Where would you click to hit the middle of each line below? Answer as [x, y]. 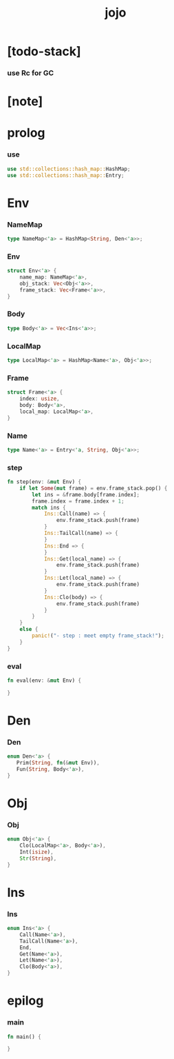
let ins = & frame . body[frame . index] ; [86, 494]
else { [29, 629]
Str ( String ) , [38, 858]
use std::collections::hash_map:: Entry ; [66, 175]
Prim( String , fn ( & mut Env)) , [58, 763]
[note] [25, 102]
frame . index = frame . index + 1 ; [78, 501]
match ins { [49, 507]
